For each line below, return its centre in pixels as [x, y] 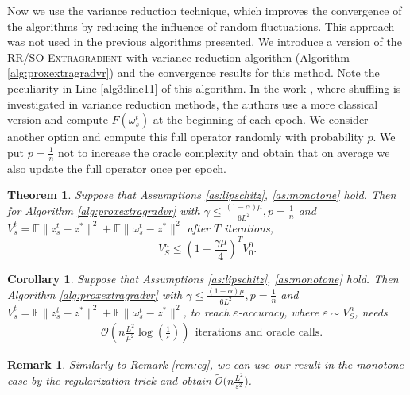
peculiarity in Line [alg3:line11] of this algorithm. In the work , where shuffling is [204, 88]
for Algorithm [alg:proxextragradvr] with [104, 211]
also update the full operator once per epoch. [117, 168]
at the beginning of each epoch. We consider [261, 119]
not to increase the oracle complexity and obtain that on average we [224, 152]
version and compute [58, 119]
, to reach [206, 311]
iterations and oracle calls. [259, 333]
